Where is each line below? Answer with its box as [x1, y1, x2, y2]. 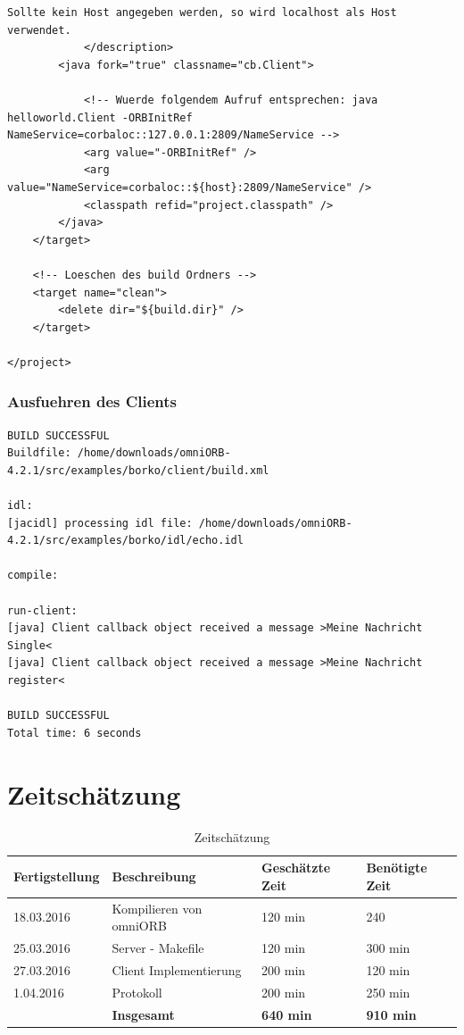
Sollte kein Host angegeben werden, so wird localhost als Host [7, 6, 397, 19]
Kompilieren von [112, 898, 203, 917]
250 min [366, 982, 410, 1001]
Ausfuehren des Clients [7, 390, 178, 413]
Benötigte [366, 858, 427, 877]
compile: [7, 569, 59, 582]
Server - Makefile [112, 938, 204, 956]
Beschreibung [112, 866, 196, 885]
